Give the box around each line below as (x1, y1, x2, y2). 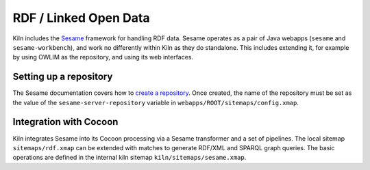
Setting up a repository (12, 71, 113, 83)
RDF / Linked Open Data (12, 10, 150, 25)
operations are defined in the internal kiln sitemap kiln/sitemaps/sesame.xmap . (12, 154, 247, 162)
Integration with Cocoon (12, 116, 119, 128)
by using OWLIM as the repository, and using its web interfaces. (12, 53, 194, 61)
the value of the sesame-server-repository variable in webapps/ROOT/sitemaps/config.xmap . (12, 98, 299, 107)
